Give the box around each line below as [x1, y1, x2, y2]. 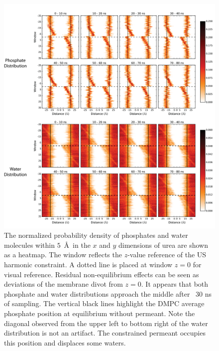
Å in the [64, 239, 91, 250]
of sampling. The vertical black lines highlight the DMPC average [4, 298, 205, 309]
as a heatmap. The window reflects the [4, 249, 122, 260]
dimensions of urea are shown [118, 239, 209, 250]
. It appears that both [141, 279, 209, 289]
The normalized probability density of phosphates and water [4, 230, 188, 240]
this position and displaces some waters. [4, 337, 126, 348]
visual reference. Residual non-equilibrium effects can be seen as [4, 269, 199, 279]
